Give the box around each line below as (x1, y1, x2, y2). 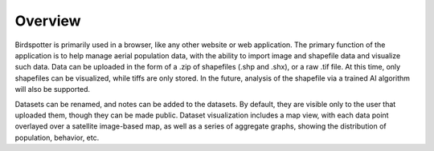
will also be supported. (14, 85, 91, 94)
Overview (14, 12, 81, 30)
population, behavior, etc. (14, 133, 100, 142)
